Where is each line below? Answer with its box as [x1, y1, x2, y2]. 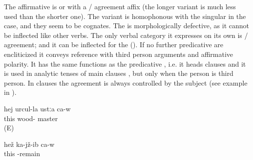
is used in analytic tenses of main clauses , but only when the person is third [4, 68, 233, 78]
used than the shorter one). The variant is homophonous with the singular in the [4, 11, 246, 21]
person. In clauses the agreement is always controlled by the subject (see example [4, 77, 248, 88]
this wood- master [4, 113, 58, 123]
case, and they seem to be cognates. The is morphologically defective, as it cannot [4, 20, 250, 31]
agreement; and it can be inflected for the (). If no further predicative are [4, 39, 224, 50]
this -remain [4, 148, 41, 159]
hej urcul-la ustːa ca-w [4, 103, 71, 113]
